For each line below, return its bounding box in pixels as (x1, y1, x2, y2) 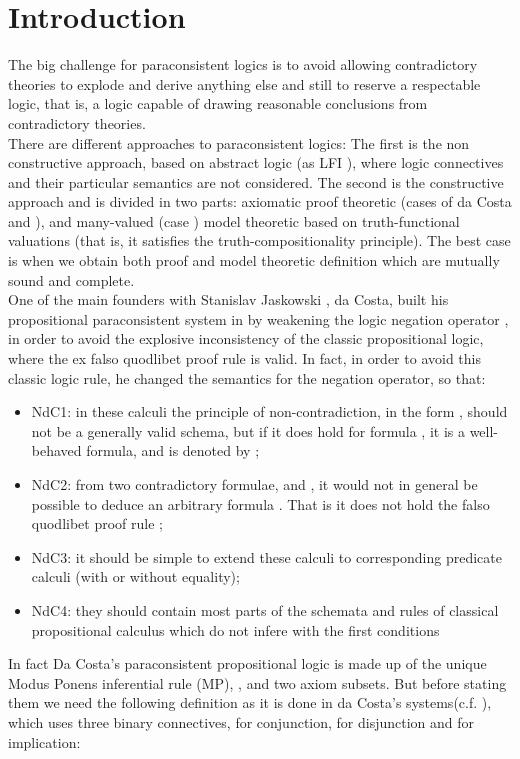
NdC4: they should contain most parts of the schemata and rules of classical (31, 599, 499, 620)
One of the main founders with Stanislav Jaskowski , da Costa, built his (8, 289, 449, 310)
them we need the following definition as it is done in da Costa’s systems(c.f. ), (8, 692, 492, 713)
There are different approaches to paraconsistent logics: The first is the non (8, 132, 470, 153)
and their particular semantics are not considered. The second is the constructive (8, 171, 504, 192)
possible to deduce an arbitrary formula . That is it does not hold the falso (31, 493, 490, 514)
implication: (8, 731, 81, 752)
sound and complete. (8, 269, 135, 290)
